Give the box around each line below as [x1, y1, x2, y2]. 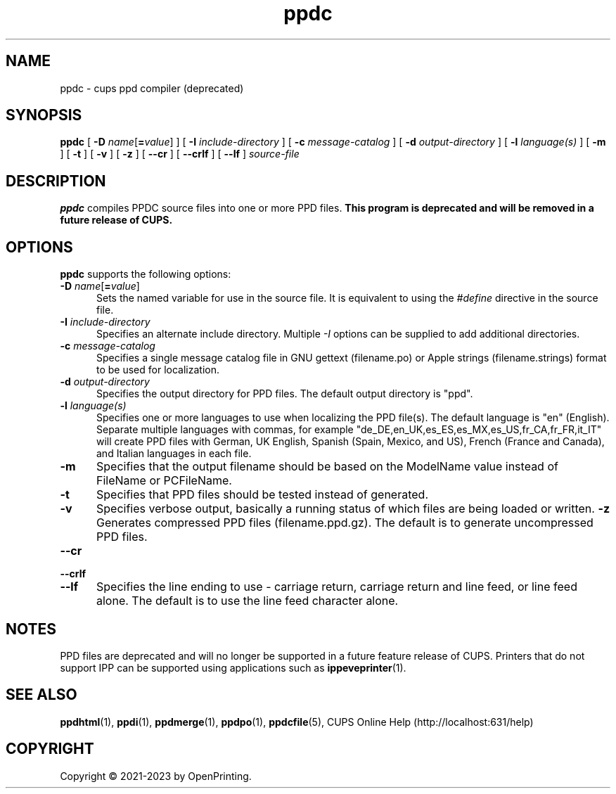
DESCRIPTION [6, 172, 106, 190]
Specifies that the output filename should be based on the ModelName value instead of [96, 459, 558, 474]
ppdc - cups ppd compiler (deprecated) [60, 82, 244, 94]
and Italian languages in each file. [96, 447, 252, 460]
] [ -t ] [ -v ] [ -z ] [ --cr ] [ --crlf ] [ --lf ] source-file [60, 148, 300, 160]
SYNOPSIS [6, 106, 82, 124]
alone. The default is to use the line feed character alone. [96, 594, 399, 608]
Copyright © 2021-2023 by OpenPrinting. [60, 769, 252, 782]
